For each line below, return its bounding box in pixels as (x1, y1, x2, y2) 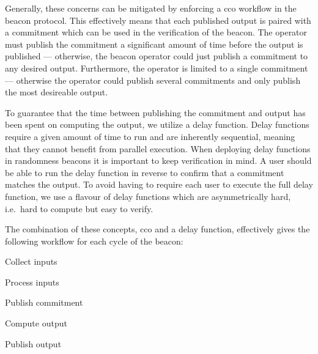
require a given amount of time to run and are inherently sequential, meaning (5, 130, 295, 142)
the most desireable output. (5, 86, 108, 98)
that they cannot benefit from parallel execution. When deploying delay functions (5, 142, 311, 155)
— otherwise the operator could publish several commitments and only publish (5, 73, 301, 86)
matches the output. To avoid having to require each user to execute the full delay (5, 178, 313, 191)
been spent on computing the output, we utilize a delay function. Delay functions (5, 118, 309, 131)
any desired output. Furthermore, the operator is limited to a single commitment (5, 61, 308, 74)
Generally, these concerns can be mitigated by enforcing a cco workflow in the (5, 2, 297, 14)
